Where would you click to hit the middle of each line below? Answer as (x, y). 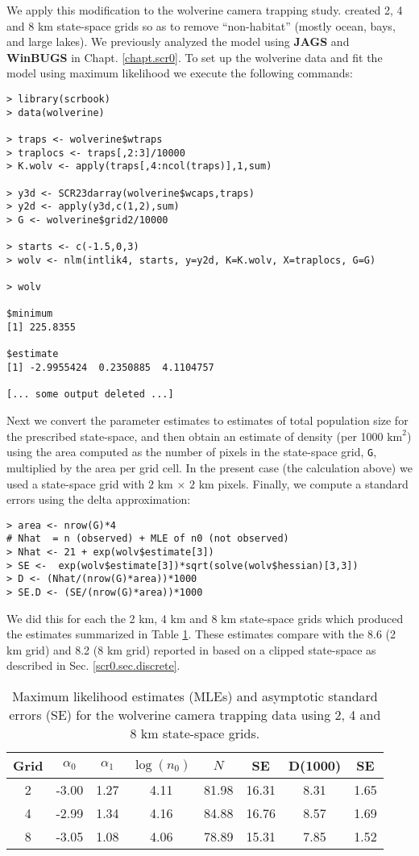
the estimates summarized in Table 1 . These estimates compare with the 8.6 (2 (201, 634)
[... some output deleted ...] (90, 395)
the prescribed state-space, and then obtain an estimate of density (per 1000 (195, 436)
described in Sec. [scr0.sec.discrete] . (93, 665)
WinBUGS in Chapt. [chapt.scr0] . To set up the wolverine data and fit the (195, 57)
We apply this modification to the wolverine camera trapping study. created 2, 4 (205, 10)
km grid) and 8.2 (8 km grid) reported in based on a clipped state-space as (191, 649)
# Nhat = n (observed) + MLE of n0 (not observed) (148, 539)
